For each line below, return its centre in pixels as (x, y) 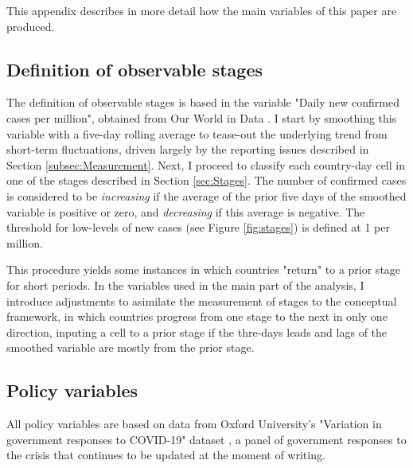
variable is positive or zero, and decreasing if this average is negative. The (186, 211)
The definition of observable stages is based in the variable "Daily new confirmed (203, 102)
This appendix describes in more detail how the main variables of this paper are (202, 10)
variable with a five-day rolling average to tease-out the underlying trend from (197, 133)
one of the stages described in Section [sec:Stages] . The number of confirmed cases (206, 180)
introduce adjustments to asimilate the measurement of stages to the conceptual (202, 300)
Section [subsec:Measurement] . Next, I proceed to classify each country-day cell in (206, 164)
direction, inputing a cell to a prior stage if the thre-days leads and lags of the (197, 331)
